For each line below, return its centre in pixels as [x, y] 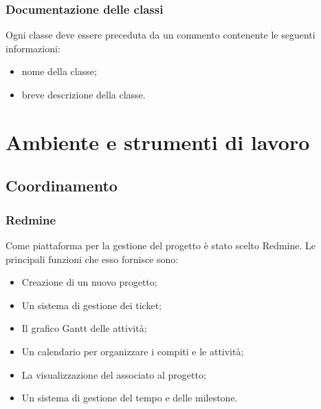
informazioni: [33, 48]
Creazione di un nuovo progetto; [89, 282]
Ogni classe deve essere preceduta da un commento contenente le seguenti [160, 35]
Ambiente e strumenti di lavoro [158, 141]
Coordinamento [62, 186]
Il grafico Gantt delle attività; [84, 328]
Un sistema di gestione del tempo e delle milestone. [130, 398]
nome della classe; [59, 71]
